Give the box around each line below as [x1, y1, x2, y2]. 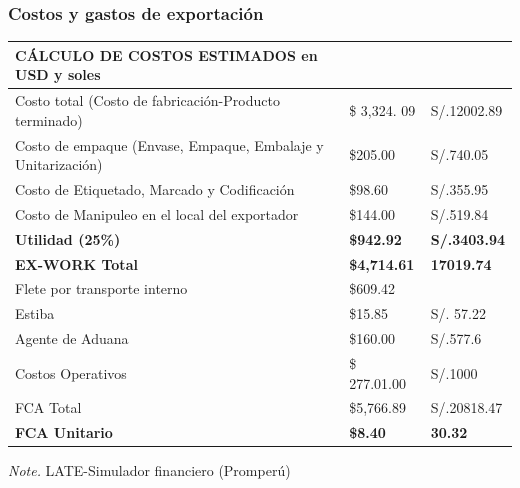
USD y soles [15, 64, 101, 85]
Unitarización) [15, 154, 103, 175]
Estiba [15, 303, 55, 324]
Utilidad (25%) [15, 228, 121, 249]
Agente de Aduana [15, 328, 129, 349]
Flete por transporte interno [15, 278, 188, 299]
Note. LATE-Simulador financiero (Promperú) [8, 460, 291, 481]
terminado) [15, 109, 83, 130]
